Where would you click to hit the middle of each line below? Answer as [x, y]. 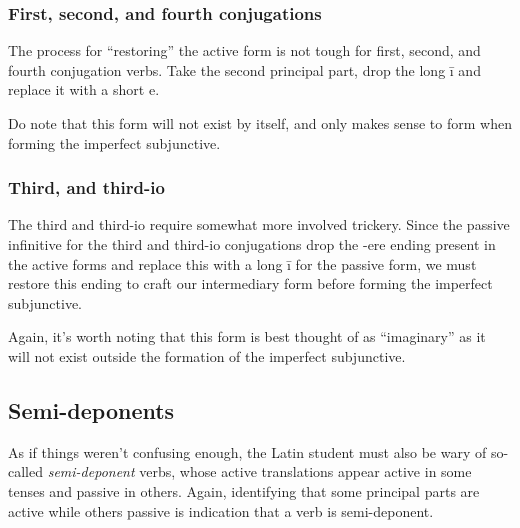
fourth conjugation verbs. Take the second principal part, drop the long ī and [244, 69]
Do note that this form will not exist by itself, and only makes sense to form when [260, 123]
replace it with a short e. [84, 89]
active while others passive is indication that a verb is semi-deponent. [221, 510]
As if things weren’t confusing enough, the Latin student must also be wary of [247, 451]
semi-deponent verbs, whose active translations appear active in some [259, 471]
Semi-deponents [91, 409]
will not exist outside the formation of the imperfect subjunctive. [207, 355]
